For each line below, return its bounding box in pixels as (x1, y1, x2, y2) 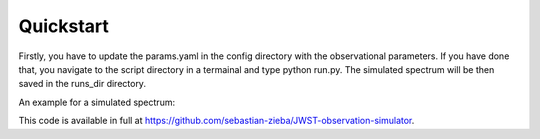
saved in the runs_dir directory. (18, 78, 147, 90)
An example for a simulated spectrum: (18, 96, 175, 108)
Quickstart (18, 15, 110, 37)
